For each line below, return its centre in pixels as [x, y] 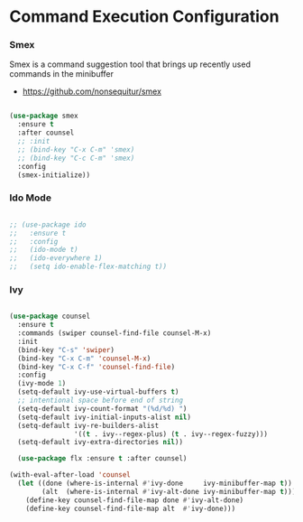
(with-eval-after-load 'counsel [70, 475]
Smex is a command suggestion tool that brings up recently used [130, 64]
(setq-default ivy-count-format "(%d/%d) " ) [102, 408]
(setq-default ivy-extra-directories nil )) [100, 443]
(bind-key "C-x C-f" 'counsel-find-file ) [96, 367]
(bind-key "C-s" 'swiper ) [66, 350]
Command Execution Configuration [144, 17]
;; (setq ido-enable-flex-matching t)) [88, 267]
